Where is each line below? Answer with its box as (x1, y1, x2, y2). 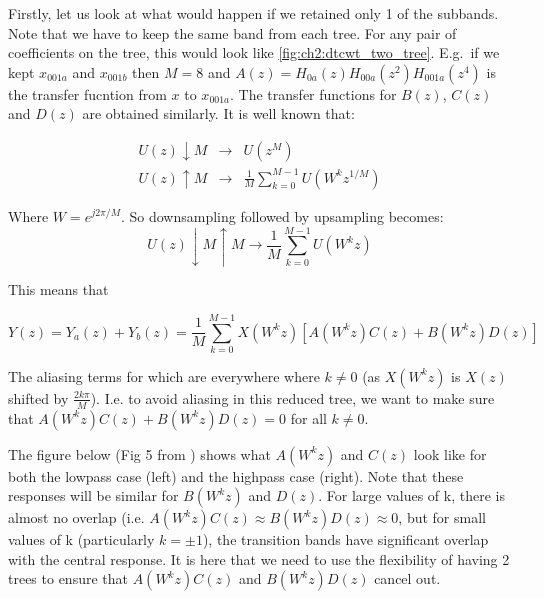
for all (290, 407, 327, 428)
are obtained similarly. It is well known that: (82, 103, 355, 124)
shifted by (8, 387, 69, 408)
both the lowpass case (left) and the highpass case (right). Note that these (8, 465, 464, 486)
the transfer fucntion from (8, 83, 167, 104)
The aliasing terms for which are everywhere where (8, 365, 320, 386)
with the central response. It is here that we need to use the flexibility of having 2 (8, 548, 510, 569)
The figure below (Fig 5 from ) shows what (8, 443, 271, 464)
